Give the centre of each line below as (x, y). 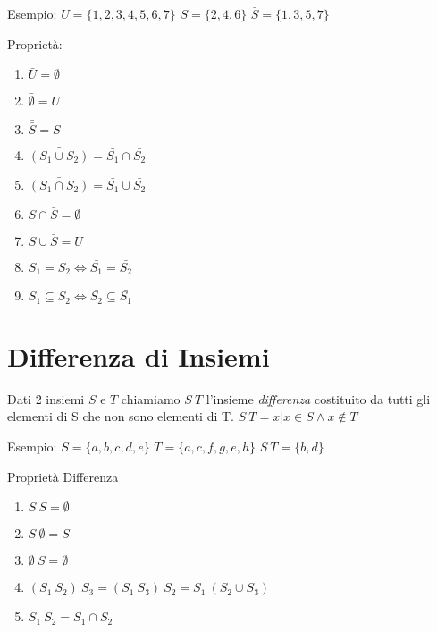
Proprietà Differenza (63, 476)
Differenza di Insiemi (139, 355)
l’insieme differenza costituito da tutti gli (318, 398)
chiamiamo (151, 398)
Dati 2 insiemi (46, 398)
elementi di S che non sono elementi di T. (121, 416)
